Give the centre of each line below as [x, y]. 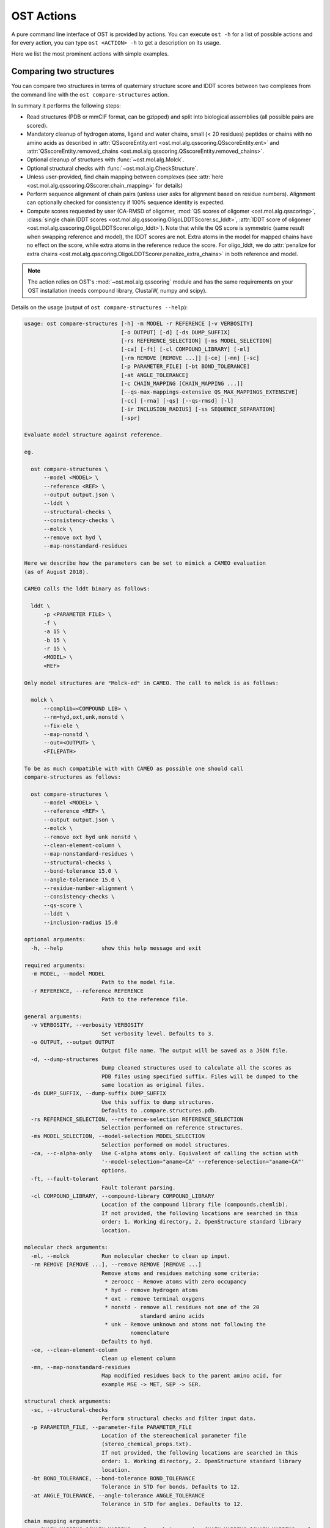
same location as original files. [153, 1085]
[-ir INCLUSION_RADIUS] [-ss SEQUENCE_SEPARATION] [198, 409]
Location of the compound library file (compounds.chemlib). [195, 1205]
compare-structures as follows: [73, 777]
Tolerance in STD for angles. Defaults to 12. [172, 1504]
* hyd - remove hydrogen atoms [152, 1290]
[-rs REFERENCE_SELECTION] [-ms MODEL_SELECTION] [196, 340]
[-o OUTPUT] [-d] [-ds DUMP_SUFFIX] [176, 332]
